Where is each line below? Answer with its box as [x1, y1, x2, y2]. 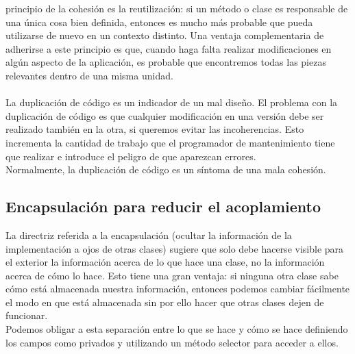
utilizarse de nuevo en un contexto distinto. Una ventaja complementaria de [5, 28, 324, 42]
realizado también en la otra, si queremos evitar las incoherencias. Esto [5, 122, 304, 136]
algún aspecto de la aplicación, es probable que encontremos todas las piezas [5, 55, 326, 69]
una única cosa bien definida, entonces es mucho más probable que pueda [5, 14, 313, 29]
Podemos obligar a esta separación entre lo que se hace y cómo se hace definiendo [5, 322, 348, 336]
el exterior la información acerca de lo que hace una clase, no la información [5, 255, 325, 269]
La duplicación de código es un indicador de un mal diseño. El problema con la [5, 95, 338, 110]
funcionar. [5, 308, 48, 323]
